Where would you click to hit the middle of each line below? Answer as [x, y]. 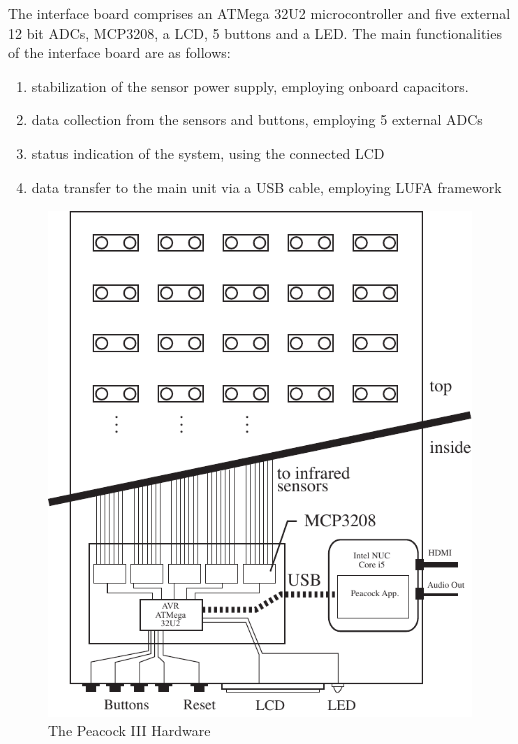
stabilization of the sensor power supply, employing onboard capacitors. [250, 85]
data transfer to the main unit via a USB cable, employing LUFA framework [266, 186]
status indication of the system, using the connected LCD [208, 152]
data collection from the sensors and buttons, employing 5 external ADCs [257, 119]
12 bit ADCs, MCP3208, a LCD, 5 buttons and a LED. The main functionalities [255, 32]
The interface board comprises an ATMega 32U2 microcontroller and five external [259, 13]
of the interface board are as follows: [119, 52]
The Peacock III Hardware [129, 730]
